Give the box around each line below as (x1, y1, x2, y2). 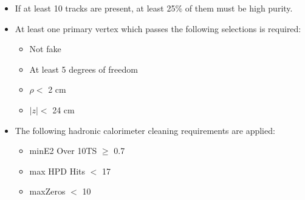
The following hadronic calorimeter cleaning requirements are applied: (15, 124, 275, 136)
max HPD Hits (29, 164, 86, 177)
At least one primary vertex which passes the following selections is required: (15, 22, 301, 35)
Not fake (29, 42, 61, 55)
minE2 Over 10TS (29, 144, 97, 157)
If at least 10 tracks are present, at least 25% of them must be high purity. (15, 2, 293, 14)
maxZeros (29, 185, 66, 198)
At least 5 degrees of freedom (29, 62, 138, 75)
